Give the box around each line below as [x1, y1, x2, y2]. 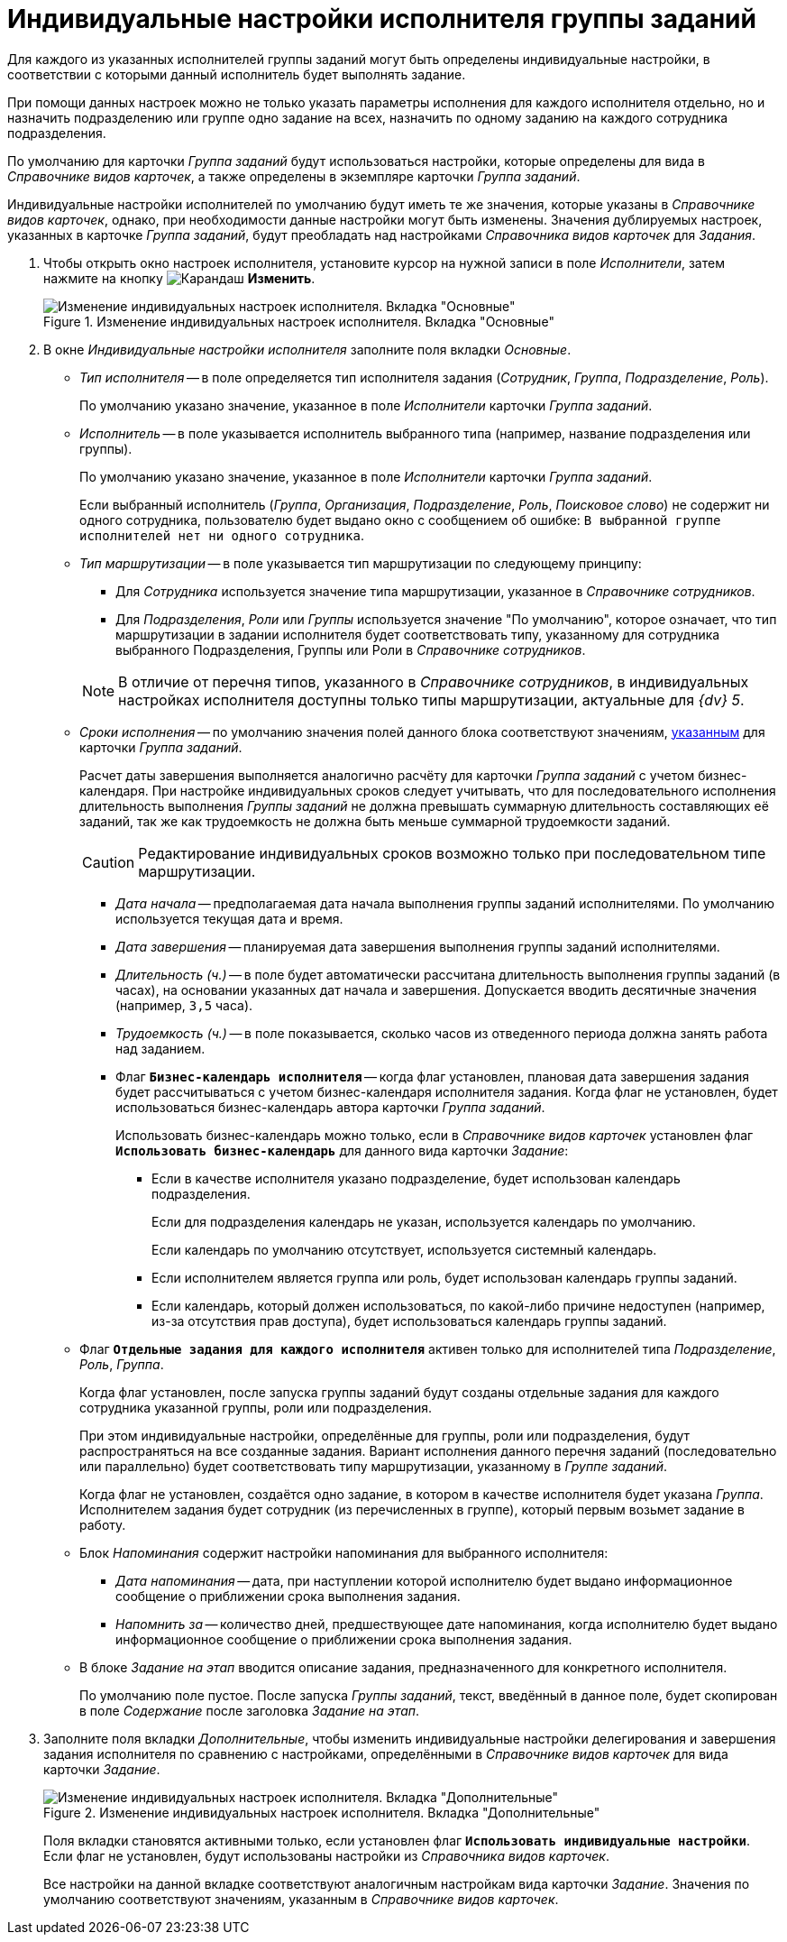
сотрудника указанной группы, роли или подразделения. [79, 1399, 433, 1415]
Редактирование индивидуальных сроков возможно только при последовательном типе [138, 843, 766, 862]
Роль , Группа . [79, 1356, 164, 1372]
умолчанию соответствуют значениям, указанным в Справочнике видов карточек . [43, 1891, 559, 1907]
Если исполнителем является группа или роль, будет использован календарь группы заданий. [151, 1269, 737, 1285]
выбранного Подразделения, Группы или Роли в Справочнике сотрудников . [115, 641, 586, 658]
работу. [79, 1516, 126, 1532]
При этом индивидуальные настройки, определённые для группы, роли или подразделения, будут [79, 1427, 691, 1443]
